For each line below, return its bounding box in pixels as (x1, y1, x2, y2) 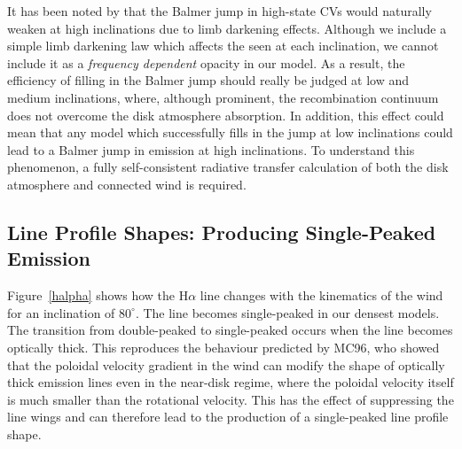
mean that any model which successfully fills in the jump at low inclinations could (7, 123, 453, 142)
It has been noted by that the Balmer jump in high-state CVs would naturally (7, 2, 432, 19)
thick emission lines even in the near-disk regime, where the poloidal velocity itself (7, 373, 454, 391)
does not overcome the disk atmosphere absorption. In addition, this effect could (7, 105, 444, 124)
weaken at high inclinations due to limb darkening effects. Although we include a (7, 19, 447, 37)
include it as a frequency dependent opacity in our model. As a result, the (7, 53, 405, 72)
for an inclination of (7, 303, 115, 321)
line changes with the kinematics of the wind (200, 286, 443, 305)
